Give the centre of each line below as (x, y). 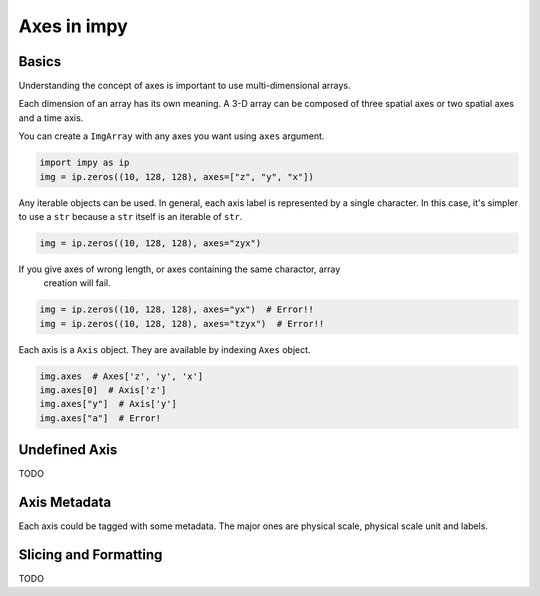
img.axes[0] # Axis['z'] (103, 390)
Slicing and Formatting (90, 555)
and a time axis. (51, 117)
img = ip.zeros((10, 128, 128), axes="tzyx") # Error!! (182, 323)
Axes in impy (73, 26)
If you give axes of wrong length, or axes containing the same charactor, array (179, 269)
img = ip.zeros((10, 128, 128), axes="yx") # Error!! (176, 309)
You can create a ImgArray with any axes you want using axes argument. (171, 136)
